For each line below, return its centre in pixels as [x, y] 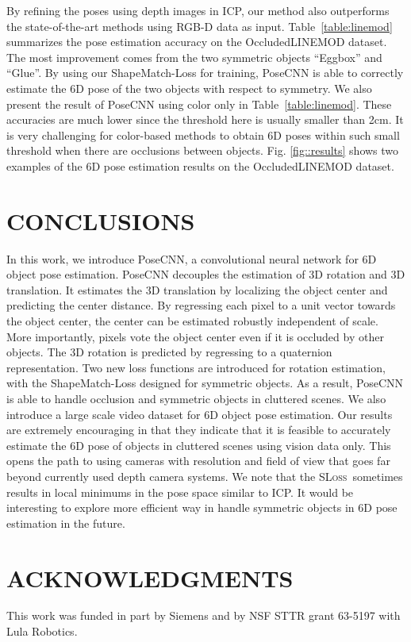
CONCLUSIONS [101, 220]
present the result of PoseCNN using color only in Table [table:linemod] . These [199, 104]
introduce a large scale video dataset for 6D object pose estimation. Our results [200, 414]
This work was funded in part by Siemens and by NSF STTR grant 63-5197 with [204, 615]
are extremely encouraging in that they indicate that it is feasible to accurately [199, 430]
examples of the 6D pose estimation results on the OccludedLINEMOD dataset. [200, 165]
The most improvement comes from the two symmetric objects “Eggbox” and [194, 57]
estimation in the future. [66, 523]
